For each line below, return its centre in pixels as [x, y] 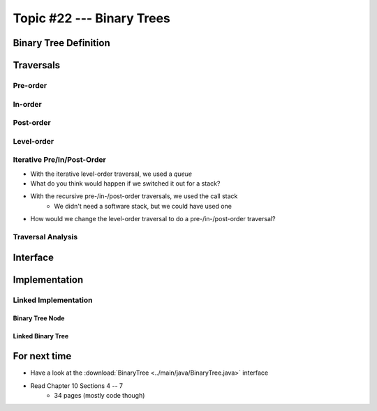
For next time [42, 356]
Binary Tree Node [39, 318]
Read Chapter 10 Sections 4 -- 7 [77, 386]
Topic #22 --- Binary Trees [92, 18]
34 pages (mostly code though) [99, 395]
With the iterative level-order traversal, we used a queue [111, 174]
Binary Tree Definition [62, 43]
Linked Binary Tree [41, 336]
